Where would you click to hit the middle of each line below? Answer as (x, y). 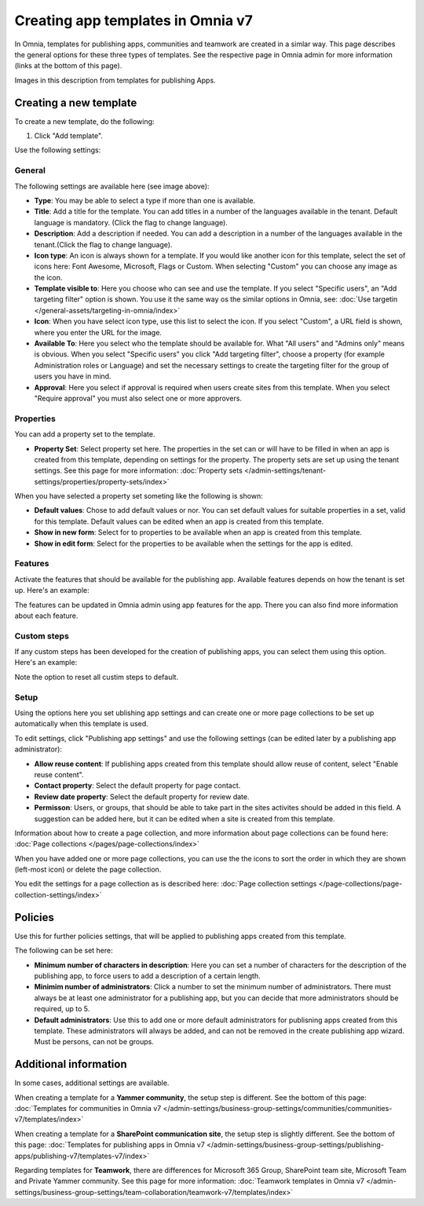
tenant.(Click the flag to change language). (103, 244)
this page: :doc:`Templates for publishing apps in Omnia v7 (110, 1145)
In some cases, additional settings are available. (92, 1083)
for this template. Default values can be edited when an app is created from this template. (179, 521)
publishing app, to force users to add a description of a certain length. (147, 976)
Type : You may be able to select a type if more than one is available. (144, 200)
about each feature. (46, 616)
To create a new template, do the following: (84, 121)
